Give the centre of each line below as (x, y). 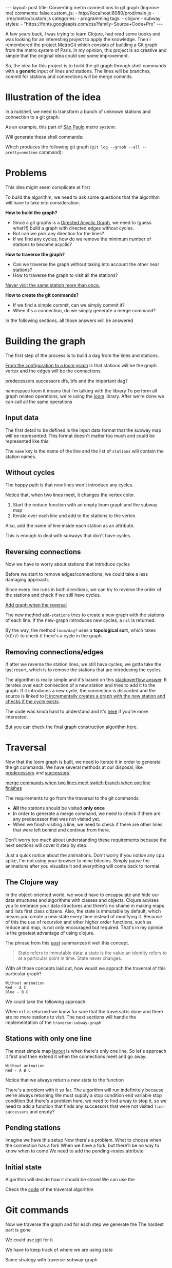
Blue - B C (17, 992)
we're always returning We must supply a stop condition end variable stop (84, 1095)
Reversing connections (43, 552)
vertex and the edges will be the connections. (53, 371)
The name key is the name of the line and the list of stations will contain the (85, 451)
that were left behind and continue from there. (61, 830)
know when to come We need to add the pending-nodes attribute (74, 1151)
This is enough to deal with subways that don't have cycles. (69, 536)
